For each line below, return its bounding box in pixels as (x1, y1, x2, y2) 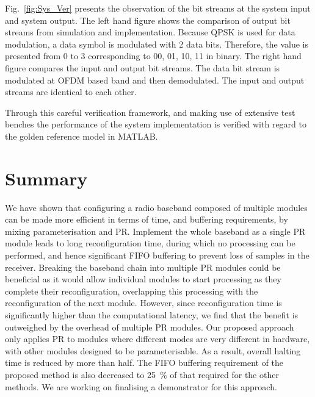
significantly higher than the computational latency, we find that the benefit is (5, 309, 299, 321)
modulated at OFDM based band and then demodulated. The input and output (5, 73, 305, 86)
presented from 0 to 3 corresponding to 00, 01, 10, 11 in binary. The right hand (5, 49, 302, 62)
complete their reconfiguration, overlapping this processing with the (5, 284, 258, 297)
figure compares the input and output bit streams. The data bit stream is (5, 61, 280, 74)
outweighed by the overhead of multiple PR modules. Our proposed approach (5, 320, 294, 333)
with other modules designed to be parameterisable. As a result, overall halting (5, 344, 301, 357)
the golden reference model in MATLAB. (5, 129, 158, 142)
